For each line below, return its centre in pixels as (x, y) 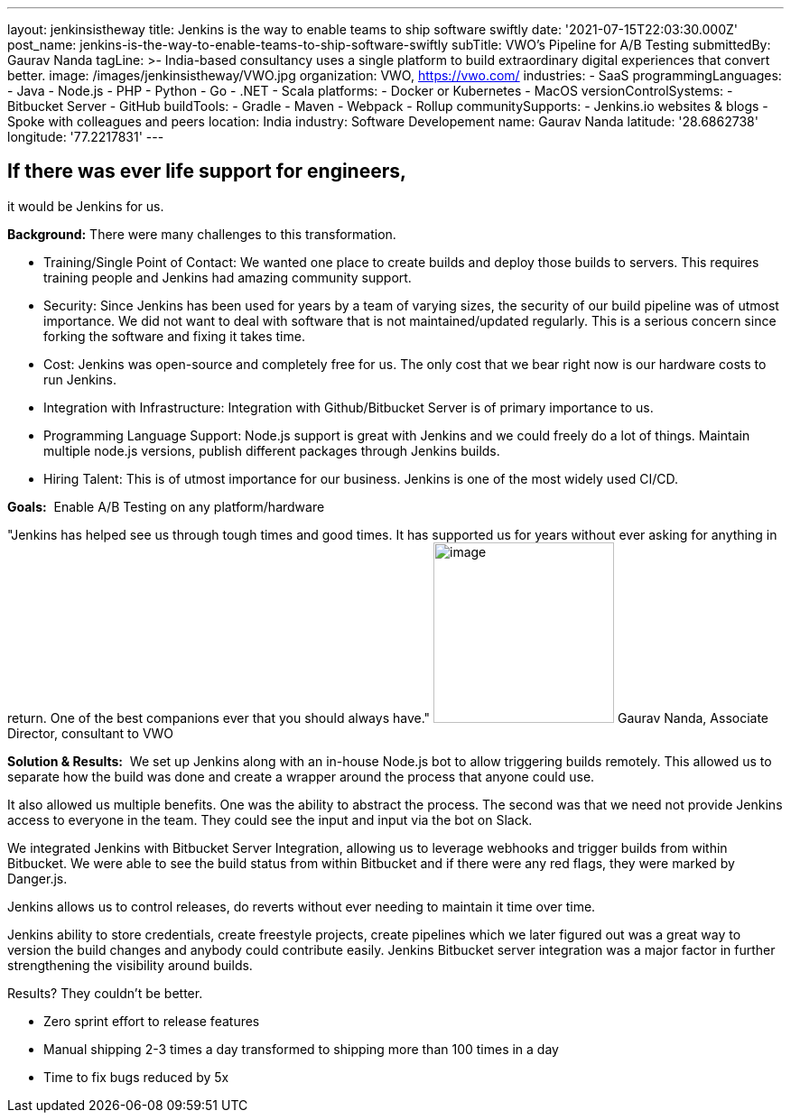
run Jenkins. (80, 379)
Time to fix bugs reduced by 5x (136, 1077)
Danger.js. (37, 878)
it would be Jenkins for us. (86, 206)
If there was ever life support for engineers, (207, 171)
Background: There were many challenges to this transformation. (202, 234)
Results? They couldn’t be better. (105, 993)
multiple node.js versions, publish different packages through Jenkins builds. (272, 450)
